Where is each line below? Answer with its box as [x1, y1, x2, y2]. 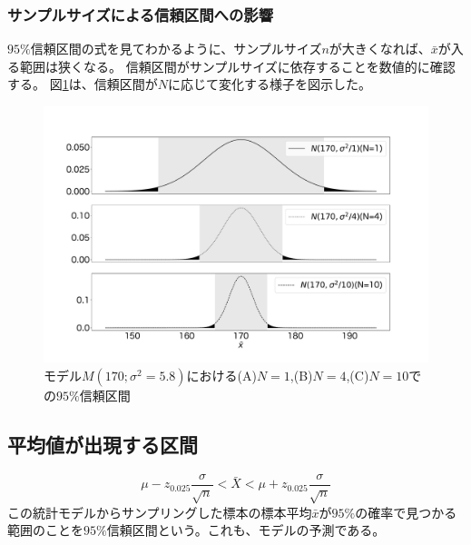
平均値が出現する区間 [7, 430, 198, 458]
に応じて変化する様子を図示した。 [167, 74, 371, 94]
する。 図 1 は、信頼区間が [7, 74, 158, 94]
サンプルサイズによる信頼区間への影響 [7, 3, 273, 25]
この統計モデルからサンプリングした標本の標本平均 [7, 502, 312, 521]
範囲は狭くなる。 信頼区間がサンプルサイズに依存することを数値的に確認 [19, 56, 456, 75]
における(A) [186, 365, 257, 384]
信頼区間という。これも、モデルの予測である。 [106, 520, 386, 540]
